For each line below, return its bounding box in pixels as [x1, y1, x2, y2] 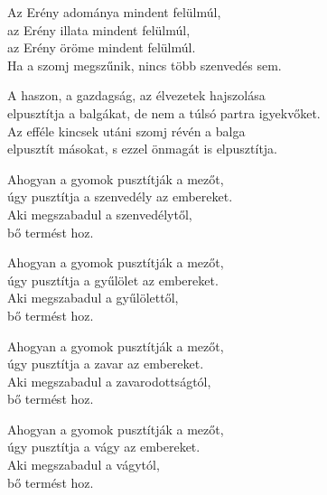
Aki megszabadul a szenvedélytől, [7, 204, 192, 223]
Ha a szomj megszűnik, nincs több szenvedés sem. [7, 55, 282, 74]
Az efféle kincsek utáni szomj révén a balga [7, 121, 246, 140]
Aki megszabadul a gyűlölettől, [7, 288, 179, 307]
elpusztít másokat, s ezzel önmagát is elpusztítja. [7, 139, 278, 158]
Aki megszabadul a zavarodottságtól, [7, 371, 211, 390]
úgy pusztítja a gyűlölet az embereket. [7, 270, 219, 289]
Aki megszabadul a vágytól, [7, 455, 160, 474]
